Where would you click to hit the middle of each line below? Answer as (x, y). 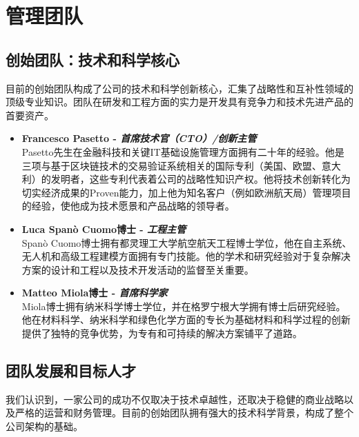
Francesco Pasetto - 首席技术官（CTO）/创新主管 (139, 138)
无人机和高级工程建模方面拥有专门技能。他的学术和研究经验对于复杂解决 (186, 256)
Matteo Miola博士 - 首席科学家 (95, 293)
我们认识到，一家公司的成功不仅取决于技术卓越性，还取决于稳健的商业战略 (175, 399)
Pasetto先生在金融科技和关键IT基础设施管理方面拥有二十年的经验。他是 (183, 151)
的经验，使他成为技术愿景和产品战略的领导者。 (128, 206)
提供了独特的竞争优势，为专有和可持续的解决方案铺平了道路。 (162, 333)
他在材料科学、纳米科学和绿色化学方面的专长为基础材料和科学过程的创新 (186, 319)
